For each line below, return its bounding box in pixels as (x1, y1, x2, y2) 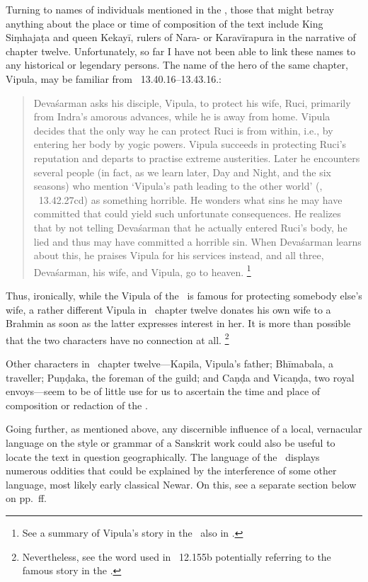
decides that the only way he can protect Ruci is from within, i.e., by (33, 122, 333, 137)
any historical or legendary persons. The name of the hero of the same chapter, (6, 57, 348, 72)
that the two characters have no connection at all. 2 (6, 330, 229, 347)
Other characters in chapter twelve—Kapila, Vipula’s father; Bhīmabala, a (6, 355, 333, 370)
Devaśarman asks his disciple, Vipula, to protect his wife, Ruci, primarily (33, 95, 351, 110)
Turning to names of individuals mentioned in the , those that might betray (6, 2, 334, 16)
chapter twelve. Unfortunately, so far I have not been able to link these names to (6, 43, 356, 58)
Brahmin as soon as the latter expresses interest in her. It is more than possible (6, 316, 351, 331)
